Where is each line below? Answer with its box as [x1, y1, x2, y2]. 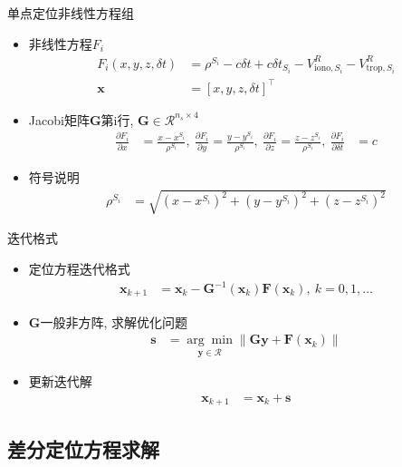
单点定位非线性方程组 [7, 4, 134, 22]
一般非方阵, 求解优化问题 [40, 312, 188, 331]
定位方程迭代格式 [28, 258, 130, 277]
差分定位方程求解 [7, 434, 159, 462]
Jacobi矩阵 [28, 110, 90, 129]
